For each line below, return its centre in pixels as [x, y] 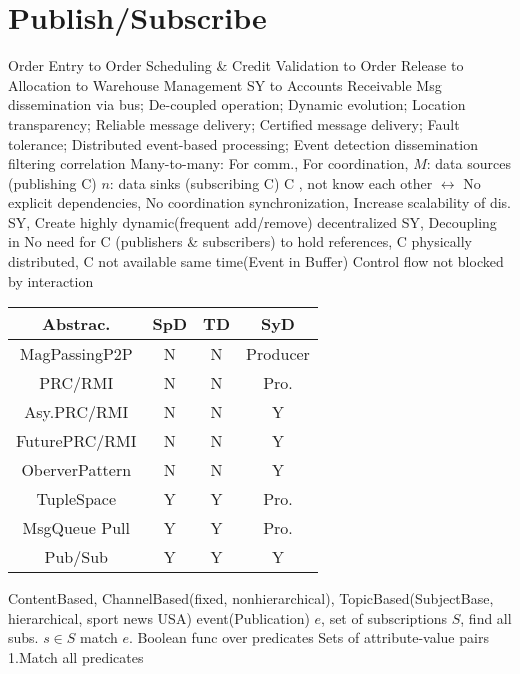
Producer [278, 354]
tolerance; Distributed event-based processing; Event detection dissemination [243, 143]
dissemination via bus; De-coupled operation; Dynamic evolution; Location [237, 104]
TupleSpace [76, 499]
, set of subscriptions [384, 617]
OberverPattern [76, 470]
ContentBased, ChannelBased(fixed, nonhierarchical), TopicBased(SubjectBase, [251, 598]
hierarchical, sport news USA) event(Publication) [159, 617]
